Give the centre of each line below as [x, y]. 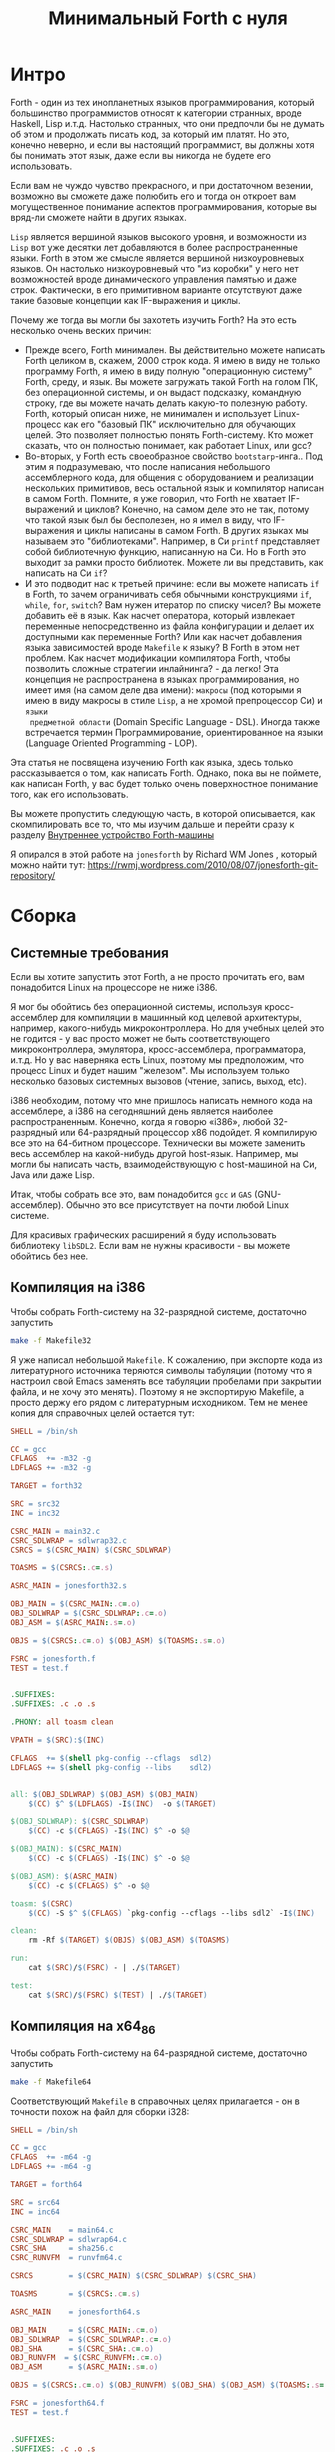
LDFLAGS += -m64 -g [51, 2167]
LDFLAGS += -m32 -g [51, 1468]
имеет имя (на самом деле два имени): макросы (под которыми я [163, 689]
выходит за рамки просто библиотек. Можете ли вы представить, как [174, 562]
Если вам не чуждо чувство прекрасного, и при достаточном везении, [162, 185]
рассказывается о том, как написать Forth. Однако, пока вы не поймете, [166, 773]
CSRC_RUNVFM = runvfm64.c [66, 2258]
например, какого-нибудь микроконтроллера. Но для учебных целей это [167, 1028]
